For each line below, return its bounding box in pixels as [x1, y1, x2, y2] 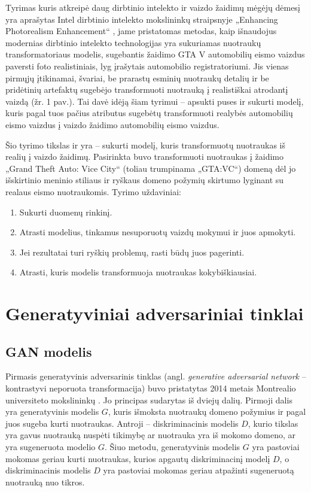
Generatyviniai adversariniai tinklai [5, 301, 304, 326]
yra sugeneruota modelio [5, 441, 96, 453]
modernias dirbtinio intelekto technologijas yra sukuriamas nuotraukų [5, 36, 261, 48]
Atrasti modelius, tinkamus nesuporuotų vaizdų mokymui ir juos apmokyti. [19, 226, 296, 238]
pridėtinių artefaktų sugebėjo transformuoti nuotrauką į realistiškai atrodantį [5, 83, 288, 96]
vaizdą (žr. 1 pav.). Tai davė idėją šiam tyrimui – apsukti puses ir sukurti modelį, [5, 95, 304, 107]
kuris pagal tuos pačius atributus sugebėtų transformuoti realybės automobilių [5, 107, 293, 119]
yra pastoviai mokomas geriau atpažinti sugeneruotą [103, 464, 294, 476]
